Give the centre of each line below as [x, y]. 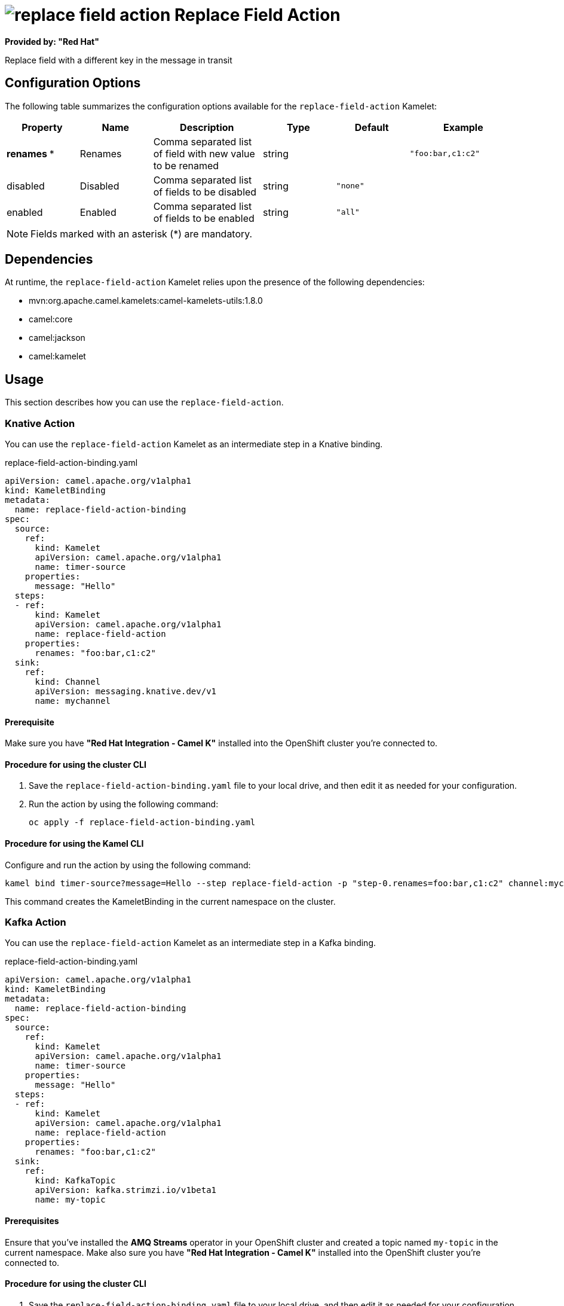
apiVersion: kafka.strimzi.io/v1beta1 [126, 1190]
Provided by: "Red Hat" [52, 41]
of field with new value [204, 153]
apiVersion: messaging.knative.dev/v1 [126, 692]
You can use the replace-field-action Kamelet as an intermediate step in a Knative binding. [194, 444]
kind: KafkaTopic [75, 1181]
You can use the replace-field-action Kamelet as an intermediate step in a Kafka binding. [190, 943]
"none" [350, 186]
